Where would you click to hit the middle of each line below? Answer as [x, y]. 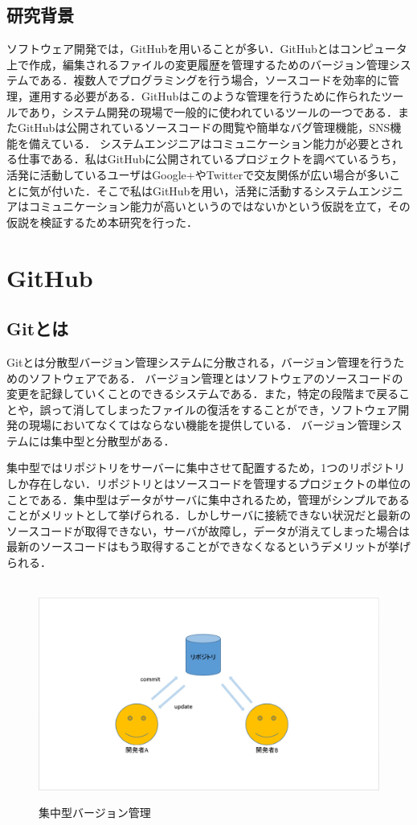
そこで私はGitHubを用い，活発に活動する [205, 190]
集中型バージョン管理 [95, 813]
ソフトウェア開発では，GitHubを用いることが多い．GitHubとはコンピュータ [207, 49]
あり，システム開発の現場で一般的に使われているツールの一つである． [213, 111]
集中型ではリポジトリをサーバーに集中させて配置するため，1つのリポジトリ [206, 468]
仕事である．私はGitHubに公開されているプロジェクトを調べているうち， [210, 159]
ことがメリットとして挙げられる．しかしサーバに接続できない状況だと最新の [209, 515]
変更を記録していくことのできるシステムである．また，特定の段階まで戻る [203, 394]
